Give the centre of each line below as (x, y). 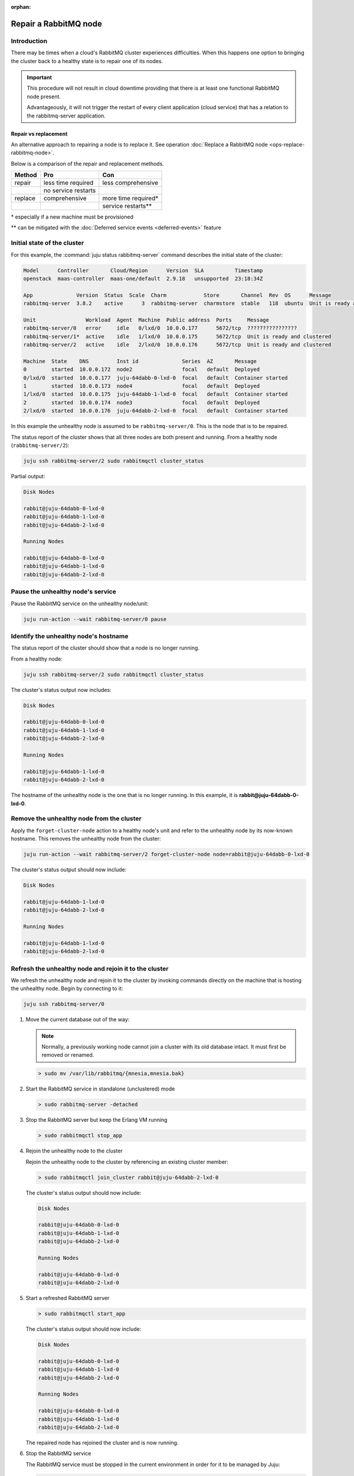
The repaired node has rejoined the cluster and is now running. (102, 1443)
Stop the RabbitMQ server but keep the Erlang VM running (96, 1120)
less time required (68, 183)
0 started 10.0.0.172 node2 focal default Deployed (142, 370)
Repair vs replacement (39, 133)
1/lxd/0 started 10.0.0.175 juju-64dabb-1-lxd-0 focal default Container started (156, 394)
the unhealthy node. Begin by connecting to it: (67, 988)
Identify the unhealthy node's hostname (70, 636)
